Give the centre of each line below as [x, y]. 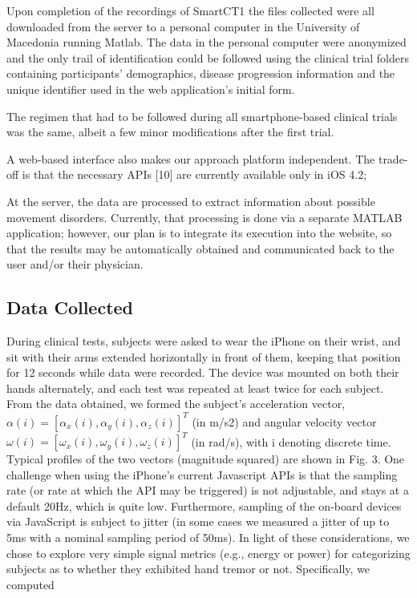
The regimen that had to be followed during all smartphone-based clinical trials [202, 116]
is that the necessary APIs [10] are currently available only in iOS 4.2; [194, 174]
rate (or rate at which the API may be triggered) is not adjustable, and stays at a [208, 490]
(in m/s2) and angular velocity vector [284, 421]
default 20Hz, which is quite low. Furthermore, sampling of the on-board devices [204, 505]
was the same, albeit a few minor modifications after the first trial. [170, 132]
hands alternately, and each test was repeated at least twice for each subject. [195, 388]
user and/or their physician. [75, 264]
